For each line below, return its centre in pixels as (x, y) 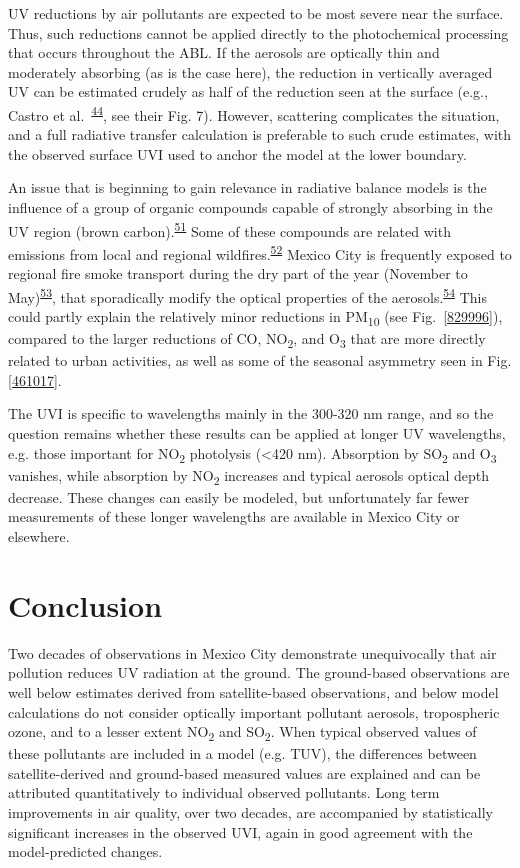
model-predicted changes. (85, 851)
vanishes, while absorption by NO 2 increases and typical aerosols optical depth (248, 476)
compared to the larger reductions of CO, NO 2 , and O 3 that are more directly (247, 339)
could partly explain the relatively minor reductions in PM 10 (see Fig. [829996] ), (255, 317)
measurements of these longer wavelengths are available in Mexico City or (234, 516)
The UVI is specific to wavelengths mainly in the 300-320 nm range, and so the (251, 413)
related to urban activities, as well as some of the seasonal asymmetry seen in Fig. (260, 360)
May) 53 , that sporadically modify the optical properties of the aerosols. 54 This (247, 295)
